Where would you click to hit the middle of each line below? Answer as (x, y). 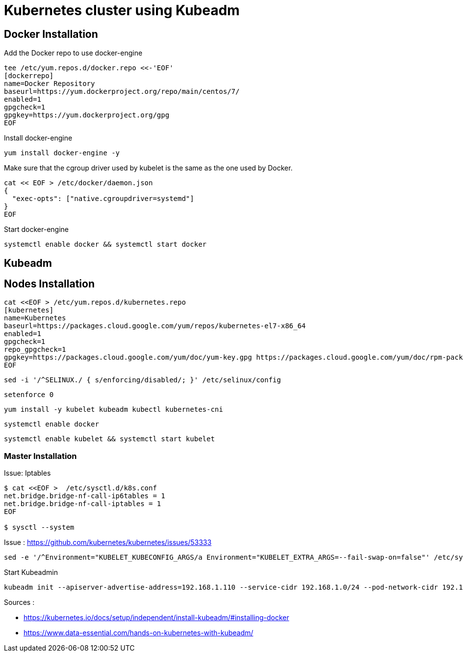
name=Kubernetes (35, 318)
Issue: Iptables (27, 473)
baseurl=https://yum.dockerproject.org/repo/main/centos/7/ (122, 92)
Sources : (19, 602)
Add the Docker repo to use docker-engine (73, 53)
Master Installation (40, 456)
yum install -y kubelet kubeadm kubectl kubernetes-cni (114, 410)
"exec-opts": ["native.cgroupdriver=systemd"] (103, 199)
